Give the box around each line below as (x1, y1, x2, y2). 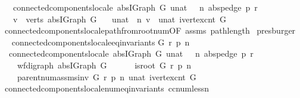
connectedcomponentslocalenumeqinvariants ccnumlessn (4, 82, 209, 94)
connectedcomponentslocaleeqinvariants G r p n (11, 35, 190, 48)
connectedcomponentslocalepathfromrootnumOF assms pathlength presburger (4, 24, 296, 37)
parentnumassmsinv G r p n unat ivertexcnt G (17, 70, 196, 83)
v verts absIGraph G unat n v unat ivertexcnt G (12, 12, 227, 25)
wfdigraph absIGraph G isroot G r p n (17, 58, 191, 71)
